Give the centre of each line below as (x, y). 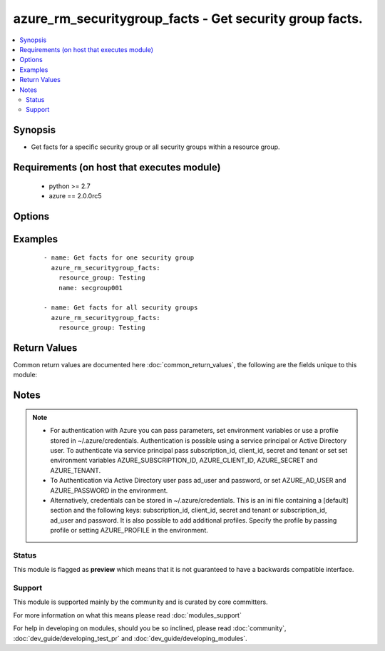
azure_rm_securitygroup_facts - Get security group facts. (188, 19)
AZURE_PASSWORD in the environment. (109, 490)
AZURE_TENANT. (76, 470)
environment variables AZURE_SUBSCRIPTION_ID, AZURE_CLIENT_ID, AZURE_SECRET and (184, 461)
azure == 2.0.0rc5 (76, 195)
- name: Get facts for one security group (119, 258)
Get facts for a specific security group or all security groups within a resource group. (156, 147)
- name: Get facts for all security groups (121, 308)
